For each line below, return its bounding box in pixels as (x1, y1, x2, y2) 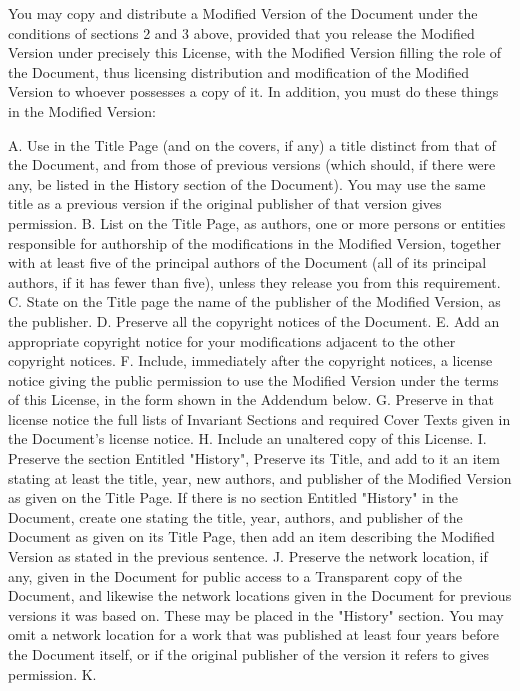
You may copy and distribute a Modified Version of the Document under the (8, 3, 478, 23)
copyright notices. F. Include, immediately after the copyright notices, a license (8, 350, 493, 371)
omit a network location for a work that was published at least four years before (8, 624, 499, 645)
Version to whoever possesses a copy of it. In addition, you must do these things (8, 81, 499, 102)
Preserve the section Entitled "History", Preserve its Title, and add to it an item (8, 448, 500, 469)
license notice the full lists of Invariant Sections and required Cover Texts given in (8, 408, 511, 429)
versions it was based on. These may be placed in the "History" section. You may (8, 604, 504, 625)
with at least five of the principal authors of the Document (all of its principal (8, 252, 487, 273)
